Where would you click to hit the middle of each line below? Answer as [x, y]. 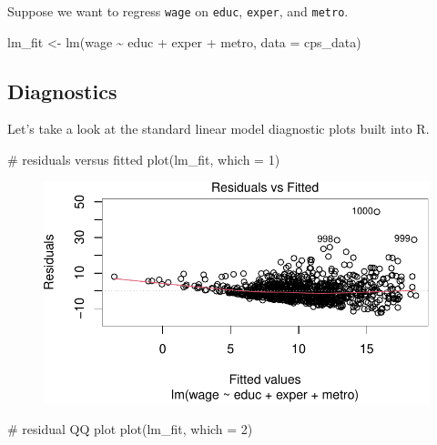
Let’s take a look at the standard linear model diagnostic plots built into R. [218, 129]
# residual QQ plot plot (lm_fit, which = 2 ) [130, 429]
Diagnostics [62, 91]
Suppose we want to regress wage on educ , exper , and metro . [178, 11]
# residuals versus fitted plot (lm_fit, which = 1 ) [144, 160]
